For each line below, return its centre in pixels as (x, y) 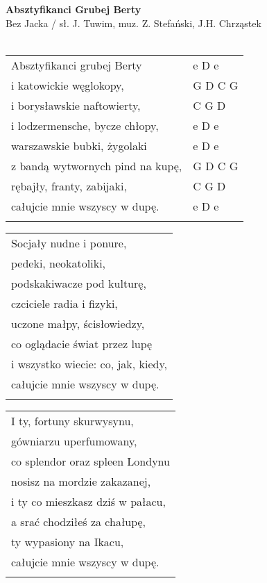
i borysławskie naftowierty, (76, 105)
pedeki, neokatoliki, (59, 263)
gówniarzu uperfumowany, (74, 441)
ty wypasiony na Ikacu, (68, 541)
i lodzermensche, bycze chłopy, (85, 125)
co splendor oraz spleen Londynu (91, 461)
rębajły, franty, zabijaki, (69, 186)
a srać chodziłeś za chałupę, (79, 521)
